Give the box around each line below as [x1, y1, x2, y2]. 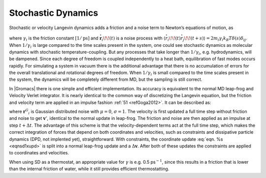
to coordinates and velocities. [9, 150, 69, 156]
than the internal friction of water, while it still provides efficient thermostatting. [9, 166, 169, 172]
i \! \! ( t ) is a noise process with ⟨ [101, 35, 166, 42]
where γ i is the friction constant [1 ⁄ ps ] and [9, 35, 99, 42]
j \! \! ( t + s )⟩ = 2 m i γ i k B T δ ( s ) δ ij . [183, 35, 247, 42]
